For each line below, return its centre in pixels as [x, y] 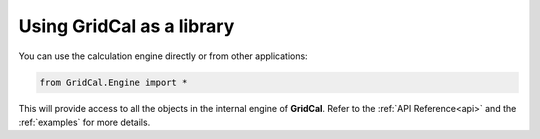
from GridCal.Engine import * [113, 82]
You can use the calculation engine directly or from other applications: [163, 56]
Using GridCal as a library [126, 26]
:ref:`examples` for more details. [84, 122]
